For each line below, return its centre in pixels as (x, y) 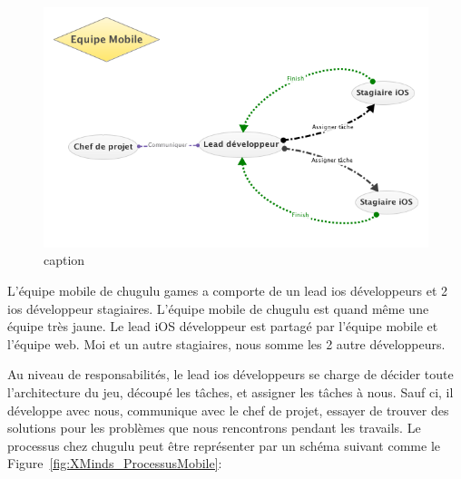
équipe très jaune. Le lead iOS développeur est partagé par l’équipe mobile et (223, 326)
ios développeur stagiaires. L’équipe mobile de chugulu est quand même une (218, 308)
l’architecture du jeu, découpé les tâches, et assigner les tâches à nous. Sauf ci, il (230, 391)
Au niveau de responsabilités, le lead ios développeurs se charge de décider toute (230, 374)
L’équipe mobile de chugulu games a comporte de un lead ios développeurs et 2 (228, 291)
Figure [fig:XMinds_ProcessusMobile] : (115, 463)
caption (64, 260)
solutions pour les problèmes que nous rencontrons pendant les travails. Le (214, 428)
